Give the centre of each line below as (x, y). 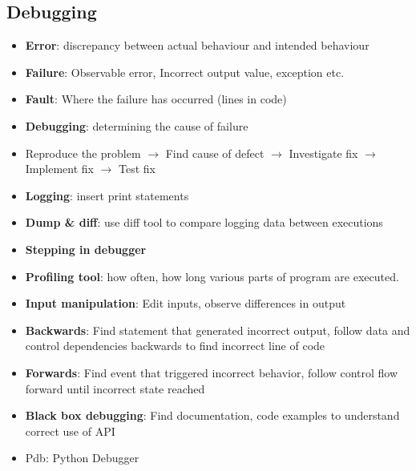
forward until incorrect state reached (115, 388)
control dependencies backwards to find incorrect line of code (175, 346)
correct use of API (70, 431)
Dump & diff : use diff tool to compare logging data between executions (204, 222)
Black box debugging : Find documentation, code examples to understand (212, 415)
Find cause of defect (215, 153)
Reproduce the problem (83, 153)
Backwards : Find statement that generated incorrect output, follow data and (218, 330)
